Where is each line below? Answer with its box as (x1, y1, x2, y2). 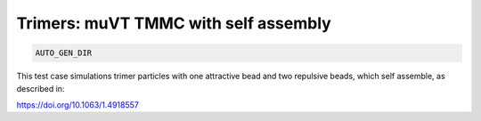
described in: (16, 83, 65, 93)
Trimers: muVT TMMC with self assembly (16, 13, 331, 33)
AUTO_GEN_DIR (35, 48, 93, 58)
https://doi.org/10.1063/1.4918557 (16, 99, 140, 110)
